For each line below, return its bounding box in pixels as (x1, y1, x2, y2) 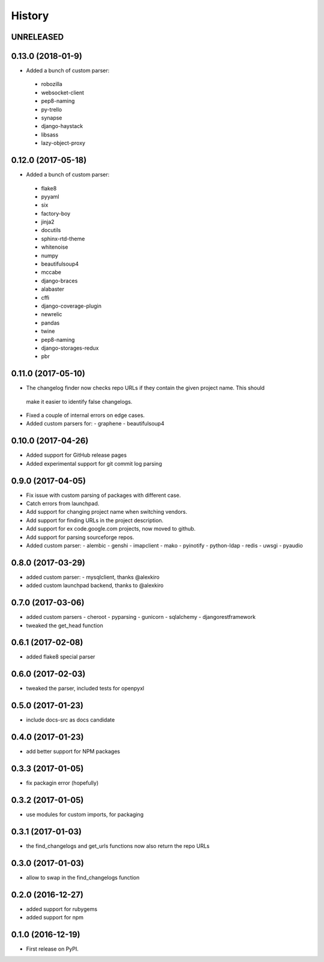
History (11, 9, 49, 22)
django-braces (41, 277, 78, 284)
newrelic (41, 311, 62, 318)
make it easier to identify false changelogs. (26, 398, 133, 405)
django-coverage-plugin (41, 302, 102, 309)
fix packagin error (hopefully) (26, 779, 99, 787)
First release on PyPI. (26, 945, 79, 952)
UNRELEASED (11, 32, 64, 42)
